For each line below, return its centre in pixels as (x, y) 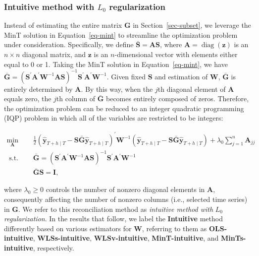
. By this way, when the (117, 89)
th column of (76, 98)
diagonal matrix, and (54, 54)
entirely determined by (38, 89)
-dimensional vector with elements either (176, 54)
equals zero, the (28, 98)
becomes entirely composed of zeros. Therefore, (177, 98)
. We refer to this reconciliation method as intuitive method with (116, 209)
